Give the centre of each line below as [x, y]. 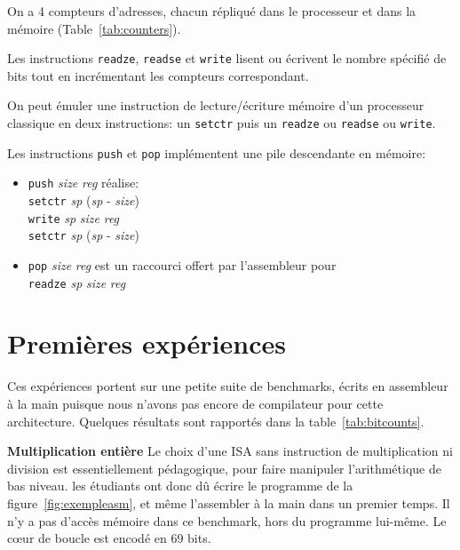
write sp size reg [74, 217]
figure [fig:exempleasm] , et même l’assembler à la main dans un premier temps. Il [229, 502]
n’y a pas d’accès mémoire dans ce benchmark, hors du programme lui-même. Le [227, 520]
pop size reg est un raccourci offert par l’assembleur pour [182, 264]
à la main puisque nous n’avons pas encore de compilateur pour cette [195, 403]
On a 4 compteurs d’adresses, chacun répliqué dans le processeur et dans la [212, 11]
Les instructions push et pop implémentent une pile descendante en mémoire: [217, 152]
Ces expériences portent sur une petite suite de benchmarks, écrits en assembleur [228, 386]
